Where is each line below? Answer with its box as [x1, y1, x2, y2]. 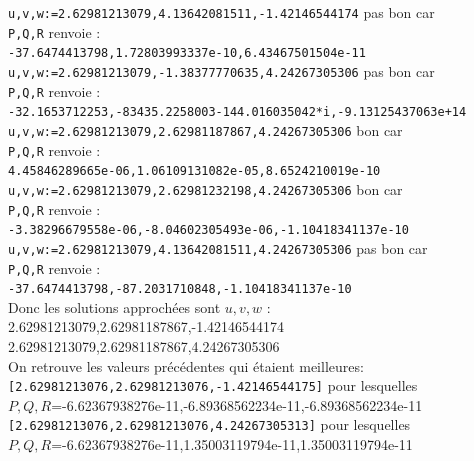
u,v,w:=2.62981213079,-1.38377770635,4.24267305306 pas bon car [8, 60, 435, 81]
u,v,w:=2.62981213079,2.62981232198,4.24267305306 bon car [8, 178, 403, 199]
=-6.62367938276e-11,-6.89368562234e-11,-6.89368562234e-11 [51, 394, 423, 415]
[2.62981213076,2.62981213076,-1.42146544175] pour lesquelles [8, 375, 418, 396]
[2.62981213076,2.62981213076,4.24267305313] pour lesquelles [8, 414, 411, 435]
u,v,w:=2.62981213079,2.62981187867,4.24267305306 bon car [8, 119, 403, 140]
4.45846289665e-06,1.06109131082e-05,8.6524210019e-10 [8, 164, 381, 179]
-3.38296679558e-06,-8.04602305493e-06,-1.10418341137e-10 [8, 223, 409, 238]
